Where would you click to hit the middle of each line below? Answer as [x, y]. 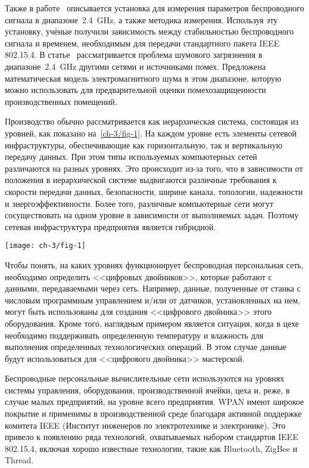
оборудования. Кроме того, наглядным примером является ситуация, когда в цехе [152, 323]
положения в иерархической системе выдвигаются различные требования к [141, 180]
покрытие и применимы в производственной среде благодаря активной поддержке [153, 413]
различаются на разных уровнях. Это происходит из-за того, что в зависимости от [154, 168]
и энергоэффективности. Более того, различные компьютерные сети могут [139, 203]
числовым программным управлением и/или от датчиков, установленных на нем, [153, 300]
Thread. [19, 460]
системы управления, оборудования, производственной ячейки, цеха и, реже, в [147, 390]
